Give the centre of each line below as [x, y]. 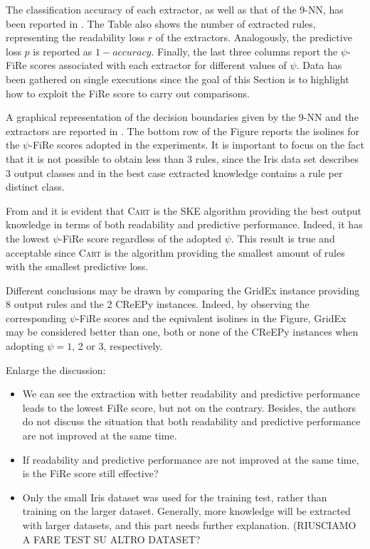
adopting [25, 346]
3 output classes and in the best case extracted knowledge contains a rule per [174, 172]
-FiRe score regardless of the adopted [141, 238]
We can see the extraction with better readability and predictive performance [191, 394]
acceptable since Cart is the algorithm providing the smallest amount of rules [175, 252]
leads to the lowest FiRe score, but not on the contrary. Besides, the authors [189, 407]
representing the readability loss [75, 37]
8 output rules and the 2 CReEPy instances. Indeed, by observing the [158, 304]
